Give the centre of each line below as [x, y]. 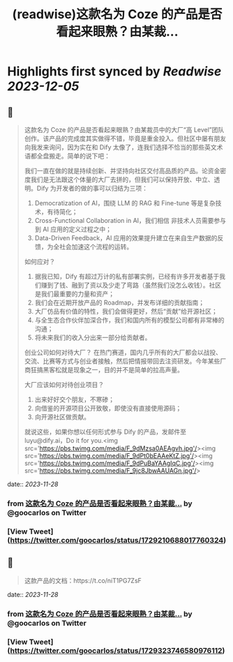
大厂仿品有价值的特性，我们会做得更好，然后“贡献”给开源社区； [126, 311]
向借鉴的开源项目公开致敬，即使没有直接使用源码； [108, 408]
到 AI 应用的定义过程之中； [73, 229]
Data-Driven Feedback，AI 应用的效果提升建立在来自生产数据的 [126, 238]
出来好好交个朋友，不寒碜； [75, 399]
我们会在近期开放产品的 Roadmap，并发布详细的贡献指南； [119, 302]
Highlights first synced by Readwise [114, 72]
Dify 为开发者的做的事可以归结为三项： [92, 188]
